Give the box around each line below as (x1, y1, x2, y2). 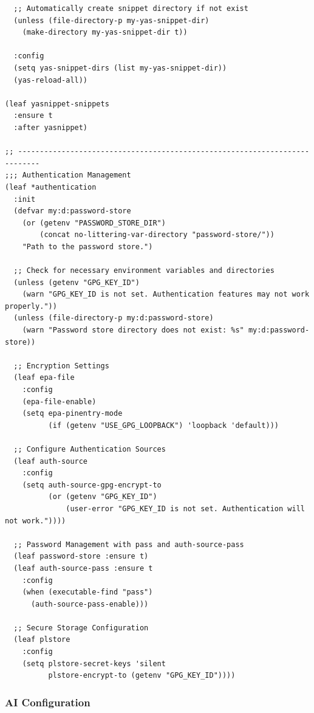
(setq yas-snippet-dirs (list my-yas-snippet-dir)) (13, 63, 227, 72)
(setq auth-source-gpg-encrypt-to (22, 480, 162, 489)
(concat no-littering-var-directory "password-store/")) (39, 230, 275, 239)
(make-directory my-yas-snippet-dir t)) (22, 28, 188, 37)
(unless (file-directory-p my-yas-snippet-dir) (13, 16, 210, 25)
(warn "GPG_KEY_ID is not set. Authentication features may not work (22, 290, 310, 299)
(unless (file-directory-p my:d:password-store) (13, 314, 214, 323)
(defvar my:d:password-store (13, 207, 131, 216)
